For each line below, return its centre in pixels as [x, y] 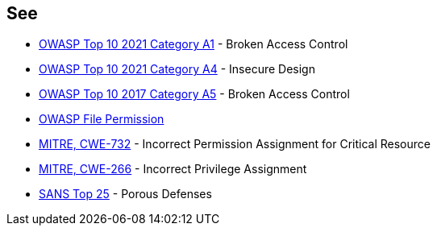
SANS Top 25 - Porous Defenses [125, 194]
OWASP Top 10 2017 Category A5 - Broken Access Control [194, 94]
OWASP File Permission [102, 119]
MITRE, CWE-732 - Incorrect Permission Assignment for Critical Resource [235, 144]
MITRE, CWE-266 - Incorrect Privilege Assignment [173, 169]
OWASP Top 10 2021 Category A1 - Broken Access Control [194, 44]
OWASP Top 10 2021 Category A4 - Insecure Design [177, 69]
